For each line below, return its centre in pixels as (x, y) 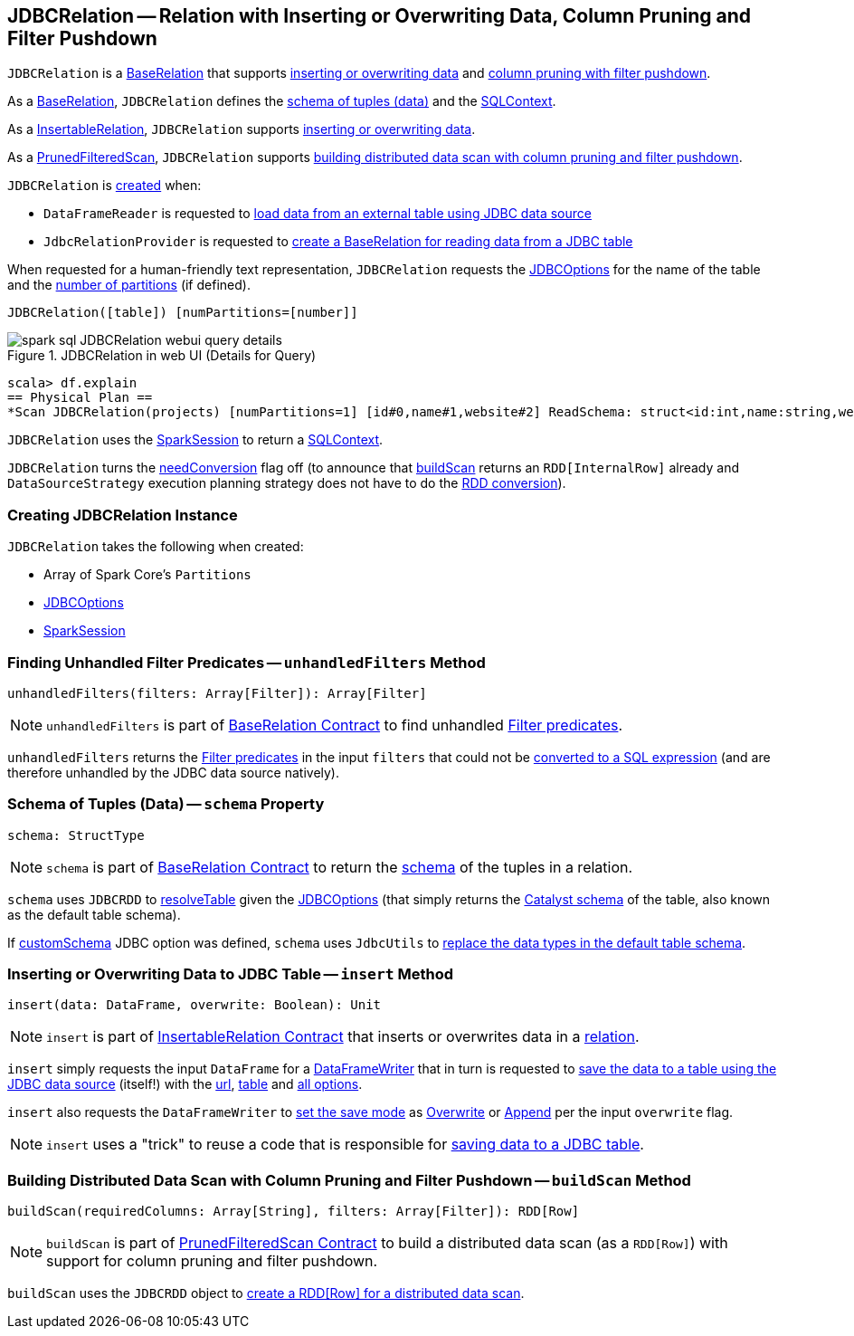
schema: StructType (76, 835)
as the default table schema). (94, 914)
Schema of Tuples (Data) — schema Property (166, 804)
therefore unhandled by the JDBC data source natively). (174, 772)
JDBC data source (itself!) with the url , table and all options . (185, 1084)
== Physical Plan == (80, 398)
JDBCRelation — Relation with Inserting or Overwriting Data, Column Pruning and (380, 16)
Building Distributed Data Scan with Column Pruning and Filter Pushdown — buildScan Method (349, 1180)
